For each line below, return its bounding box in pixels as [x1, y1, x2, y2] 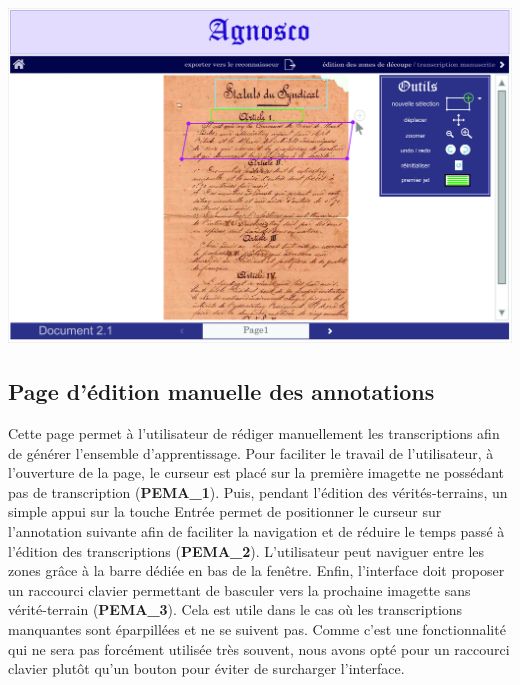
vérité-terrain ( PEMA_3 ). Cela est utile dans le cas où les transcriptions [8, 599, 463, 620]
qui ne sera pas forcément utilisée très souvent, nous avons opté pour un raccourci [8, 638, 510, 659]
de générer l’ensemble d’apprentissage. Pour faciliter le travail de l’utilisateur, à [8, 442, 494, 463]
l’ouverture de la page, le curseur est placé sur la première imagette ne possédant [8, 462, 505, 483]
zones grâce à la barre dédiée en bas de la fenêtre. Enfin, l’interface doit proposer [8, 560, 505, 581]
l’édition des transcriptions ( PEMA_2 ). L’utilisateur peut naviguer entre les [8, 540, 485, 561]
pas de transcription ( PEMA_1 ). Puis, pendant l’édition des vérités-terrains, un [8, 481, 508, 502]
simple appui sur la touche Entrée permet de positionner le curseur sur [8, 501, 442, 522]
